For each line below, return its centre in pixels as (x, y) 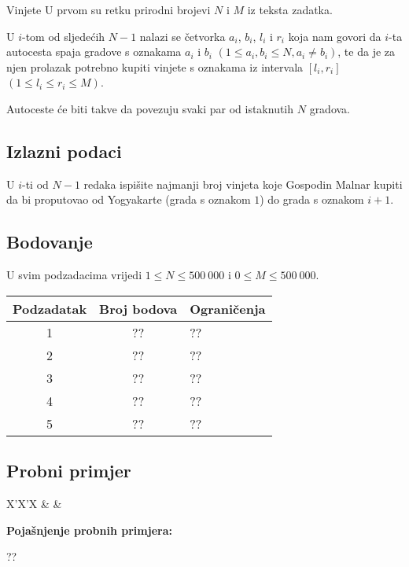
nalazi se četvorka (182, 36)
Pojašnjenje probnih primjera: (89, 530)
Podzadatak (50, 308)
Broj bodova (138, 308)
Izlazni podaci (64, 151)
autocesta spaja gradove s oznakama (94, 52)
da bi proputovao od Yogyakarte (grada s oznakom (129, 199)
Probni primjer (69, 471)
